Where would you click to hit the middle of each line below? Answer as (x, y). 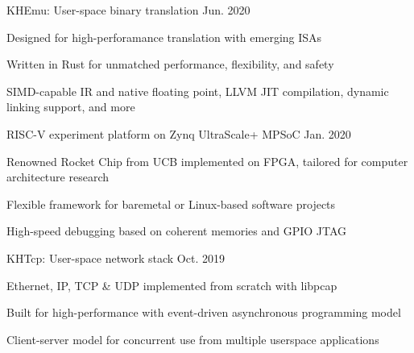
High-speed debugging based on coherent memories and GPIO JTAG (177, 231)
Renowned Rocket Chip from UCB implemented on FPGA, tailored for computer (207, 161)
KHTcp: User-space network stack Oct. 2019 (116, 257)
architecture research (58, 177)
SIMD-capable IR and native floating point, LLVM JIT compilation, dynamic (198, 91)
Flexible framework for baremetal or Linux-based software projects (171, 203)
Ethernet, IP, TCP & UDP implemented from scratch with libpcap (172, 285)
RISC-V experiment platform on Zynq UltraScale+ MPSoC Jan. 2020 (179, 133)
